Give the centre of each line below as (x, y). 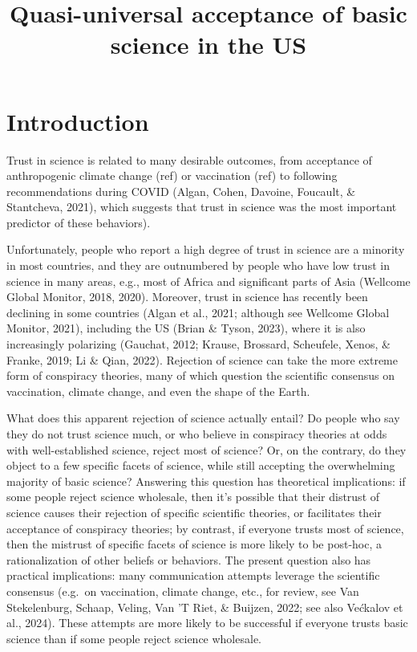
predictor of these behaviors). (79, 222)
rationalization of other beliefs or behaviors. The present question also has (189, 559)
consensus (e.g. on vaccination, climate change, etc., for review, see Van (183, 591)
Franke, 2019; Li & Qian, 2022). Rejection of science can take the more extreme (202, 359)
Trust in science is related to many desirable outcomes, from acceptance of (189, 159)
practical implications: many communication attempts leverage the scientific (193, 575)
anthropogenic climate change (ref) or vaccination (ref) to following (172, 175)
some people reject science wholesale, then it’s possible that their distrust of (193, 497)
